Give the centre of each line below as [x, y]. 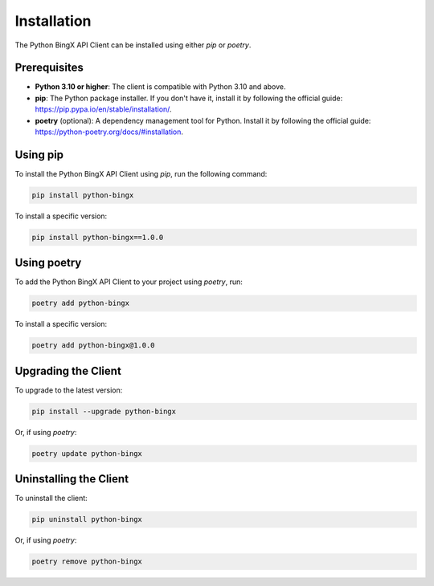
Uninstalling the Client [72, 479]
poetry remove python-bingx [87, 562]
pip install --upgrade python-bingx [104, 411]
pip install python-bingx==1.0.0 [98, 237]
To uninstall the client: [51, 499]
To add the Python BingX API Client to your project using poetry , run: [129, 282]
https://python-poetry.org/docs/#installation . [109, 132]
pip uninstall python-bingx [87, 519]
